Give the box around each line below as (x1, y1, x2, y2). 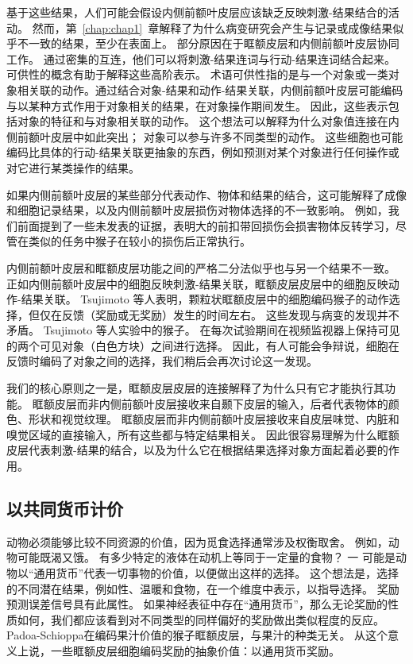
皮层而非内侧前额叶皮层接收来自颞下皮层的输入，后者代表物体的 (54, 395, 388, 411)
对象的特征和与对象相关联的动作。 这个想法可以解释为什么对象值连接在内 (17, 113, 399, 129)
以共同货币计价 (6, 496, 123, 521)
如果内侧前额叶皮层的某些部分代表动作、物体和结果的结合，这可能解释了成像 (6, 186, 407, 203)
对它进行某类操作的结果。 (6, 159, 140, 176)
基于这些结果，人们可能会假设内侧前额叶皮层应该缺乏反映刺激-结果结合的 (6, 4, 388, 20)
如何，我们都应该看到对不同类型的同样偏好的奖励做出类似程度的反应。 (17, 611, 384, 627)
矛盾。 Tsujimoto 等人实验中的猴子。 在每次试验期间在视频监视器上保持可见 (6, 322, 400, 338)
